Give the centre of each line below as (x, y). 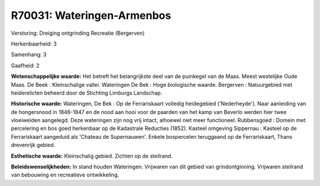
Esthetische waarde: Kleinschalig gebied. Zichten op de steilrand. (92, 156)
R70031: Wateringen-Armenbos (91, 15)
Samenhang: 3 (29, 55)
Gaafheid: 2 (25, 66)
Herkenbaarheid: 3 (34, 44)
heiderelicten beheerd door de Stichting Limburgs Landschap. (87, 93)
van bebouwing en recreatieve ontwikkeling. (65, 175)
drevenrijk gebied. (33, 145)
